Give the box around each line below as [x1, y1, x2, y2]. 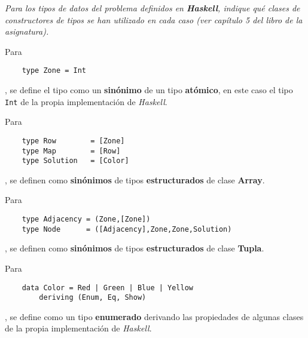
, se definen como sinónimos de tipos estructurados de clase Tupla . [5, 242, 264, 254]
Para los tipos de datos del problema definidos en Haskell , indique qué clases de [5, 2, 300, 14]
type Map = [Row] [22, 146, 121, 155]
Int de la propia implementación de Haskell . [5, 95, 167, 107]
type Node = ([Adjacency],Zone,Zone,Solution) [22, 225, 232, 233]
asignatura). [5, 25, 49, 38]
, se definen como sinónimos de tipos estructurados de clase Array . [5, 173, 265, 186]
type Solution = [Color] [22, 156, 129, 165]
